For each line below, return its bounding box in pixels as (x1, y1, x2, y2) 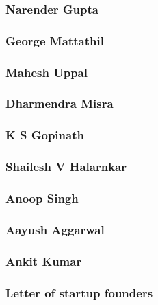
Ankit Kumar (5, 252, 82, 269)
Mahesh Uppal (5, 63, 88, 80)
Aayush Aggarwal (5, 221, 105, 238)
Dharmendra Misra (5, 95, 114, 112)
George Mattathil (5, 32, 104, 49)
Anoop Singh (5, 189, 79, 206)
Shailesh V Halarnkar (5, 158, 127, 175)
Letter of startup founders (5, 284, 153, 301)
